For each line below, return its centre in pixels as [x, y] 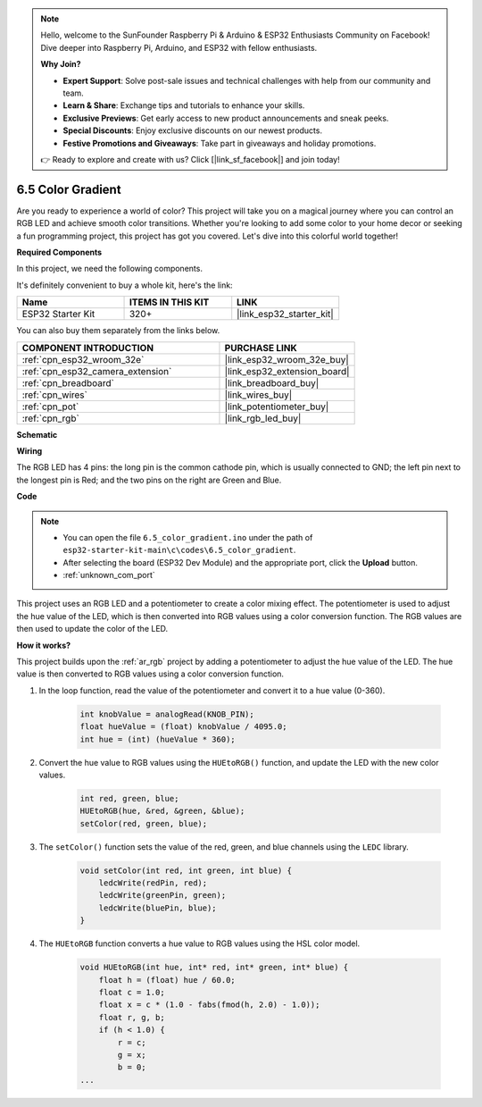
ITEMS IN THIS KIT [169, 302]
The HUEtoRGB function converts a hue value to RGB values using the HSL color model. [199, 943]
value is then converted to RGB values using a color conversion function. [150, 674]
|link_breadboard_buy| [272, 382]
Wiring [29, 450]
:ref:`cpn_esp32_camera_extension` [97, 371]
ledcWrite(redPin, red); [153, 883]
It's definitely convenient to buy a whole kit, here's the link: [125, 285]
